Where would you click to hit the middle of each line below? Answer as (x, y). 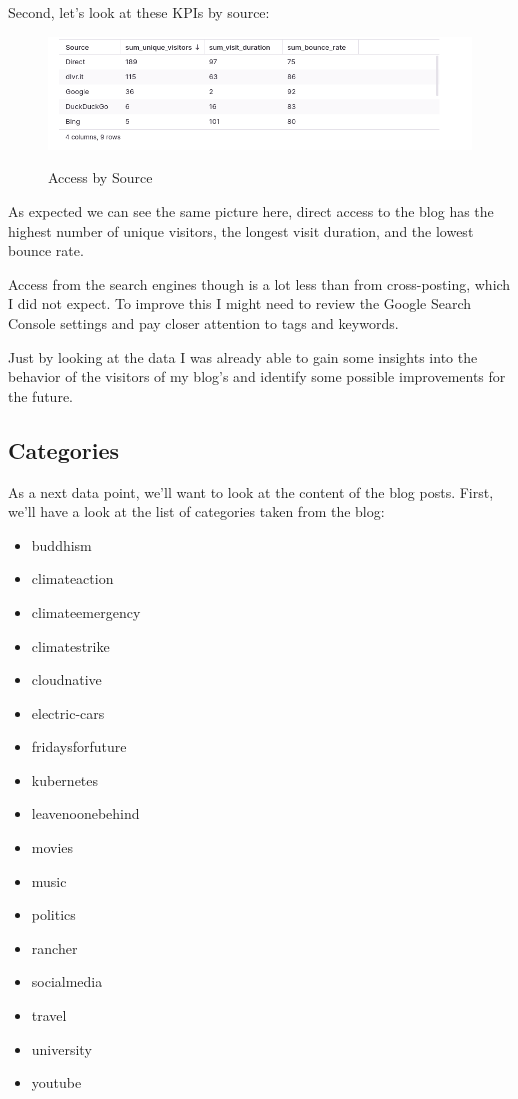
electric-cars (68, 712)
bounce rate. (46, 250)
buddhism (61, 544)
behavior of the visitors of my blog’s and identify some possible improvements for (257, 376)
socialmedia (67, 981)
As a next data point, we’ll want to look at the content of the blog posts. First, (251, 491)
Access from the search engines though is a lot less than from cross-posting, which (259, 283)
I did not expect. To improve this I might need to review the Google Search (240, 303)
